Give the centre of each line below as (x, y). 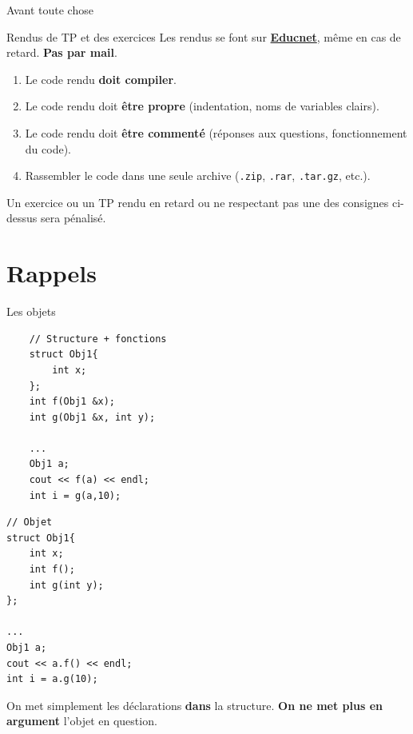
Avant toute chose (50, 10)
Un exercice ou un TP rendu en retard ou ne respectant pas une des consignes (198, 202)
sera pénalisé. (73, 218)
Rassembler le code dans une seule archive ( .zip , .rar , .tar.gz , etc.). (198, 176)
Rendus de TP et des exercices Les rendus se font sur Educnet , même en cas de (204, 36)
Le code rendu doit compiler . (101, 79)
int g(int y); (66, 585)
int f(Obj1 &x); (72, 402)
